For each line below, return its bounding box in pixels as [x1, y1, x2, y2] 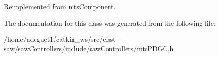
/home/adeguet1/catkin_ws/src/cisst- [4, 34, 118, 44]
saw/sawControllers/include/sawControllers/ [4, 43, 137, 53]
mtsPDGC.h [137, 43, 174, 53]
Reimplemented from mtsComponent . [4, 1, 116, 11]
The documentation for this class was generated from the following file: [4, 17, 216, 28]
